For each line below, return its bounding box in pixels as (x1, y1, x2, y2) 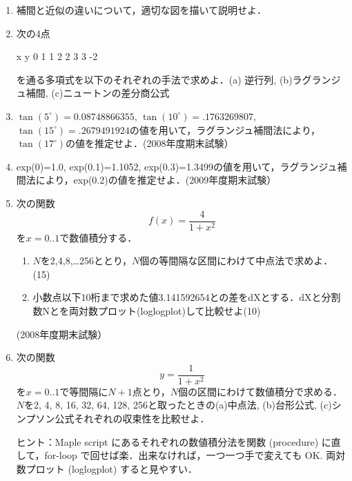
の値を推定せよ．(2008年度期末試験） (66, 136, 234, 150)
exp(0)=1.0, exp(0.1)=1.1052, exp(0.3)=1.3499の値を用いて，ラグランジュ (16, 159, 338, 173)
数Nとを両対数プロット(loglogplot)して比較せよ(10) (32, 303, 261, 317)
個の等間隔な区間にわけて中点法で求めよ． (139, 253, 333, 268)
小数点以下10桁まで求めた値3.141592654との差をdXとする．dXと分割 (32, 290, 341, 304)
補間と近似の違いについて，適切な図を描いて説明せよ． (16, 3, 266, 17)
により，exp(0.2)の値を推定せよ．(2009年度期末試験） (35, 173, 277, 187)
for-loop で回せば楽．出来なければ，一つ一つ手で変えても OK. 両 (44, 448, 336, 462)
